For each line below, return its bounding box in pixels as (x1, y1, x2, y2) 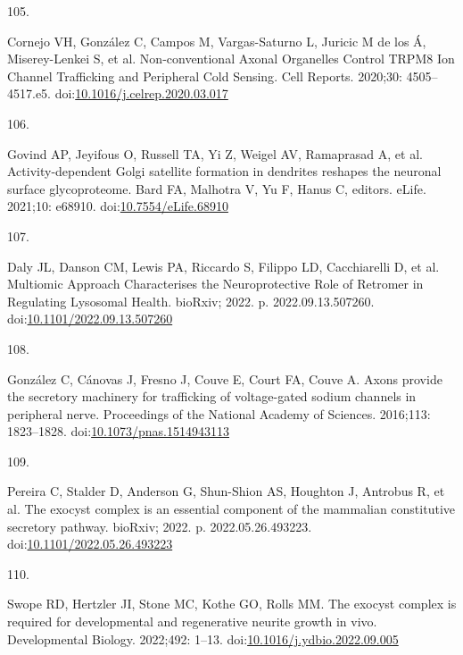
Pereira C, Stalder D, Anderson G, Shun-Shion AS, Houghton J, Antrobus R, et (7, 482, 445, 500)
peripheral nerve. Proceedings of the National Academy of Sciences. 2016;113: (7, 404, 431, 423)
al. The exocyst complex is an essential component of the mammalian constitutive (7, 500, 455, 518)
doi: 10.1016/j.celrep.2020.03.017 (54, 84, 228, 103)
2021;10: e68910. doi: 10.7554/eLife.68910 (7, 197, 228, 215)
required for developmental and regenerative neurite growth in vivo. (7, 612, 377, 631)
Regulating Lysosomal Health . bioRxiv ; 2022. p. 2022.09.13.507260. (7, 291, 375, 310)
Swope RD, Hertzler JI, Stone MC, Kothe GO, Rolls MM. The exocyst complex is (7, 594, 457, 613)
